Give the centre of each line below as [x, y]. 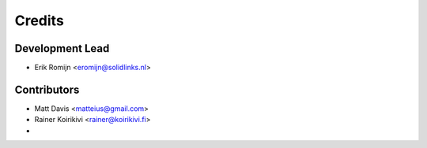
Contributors [47, 89]
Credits [40, 20]
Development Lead [62, 48]
